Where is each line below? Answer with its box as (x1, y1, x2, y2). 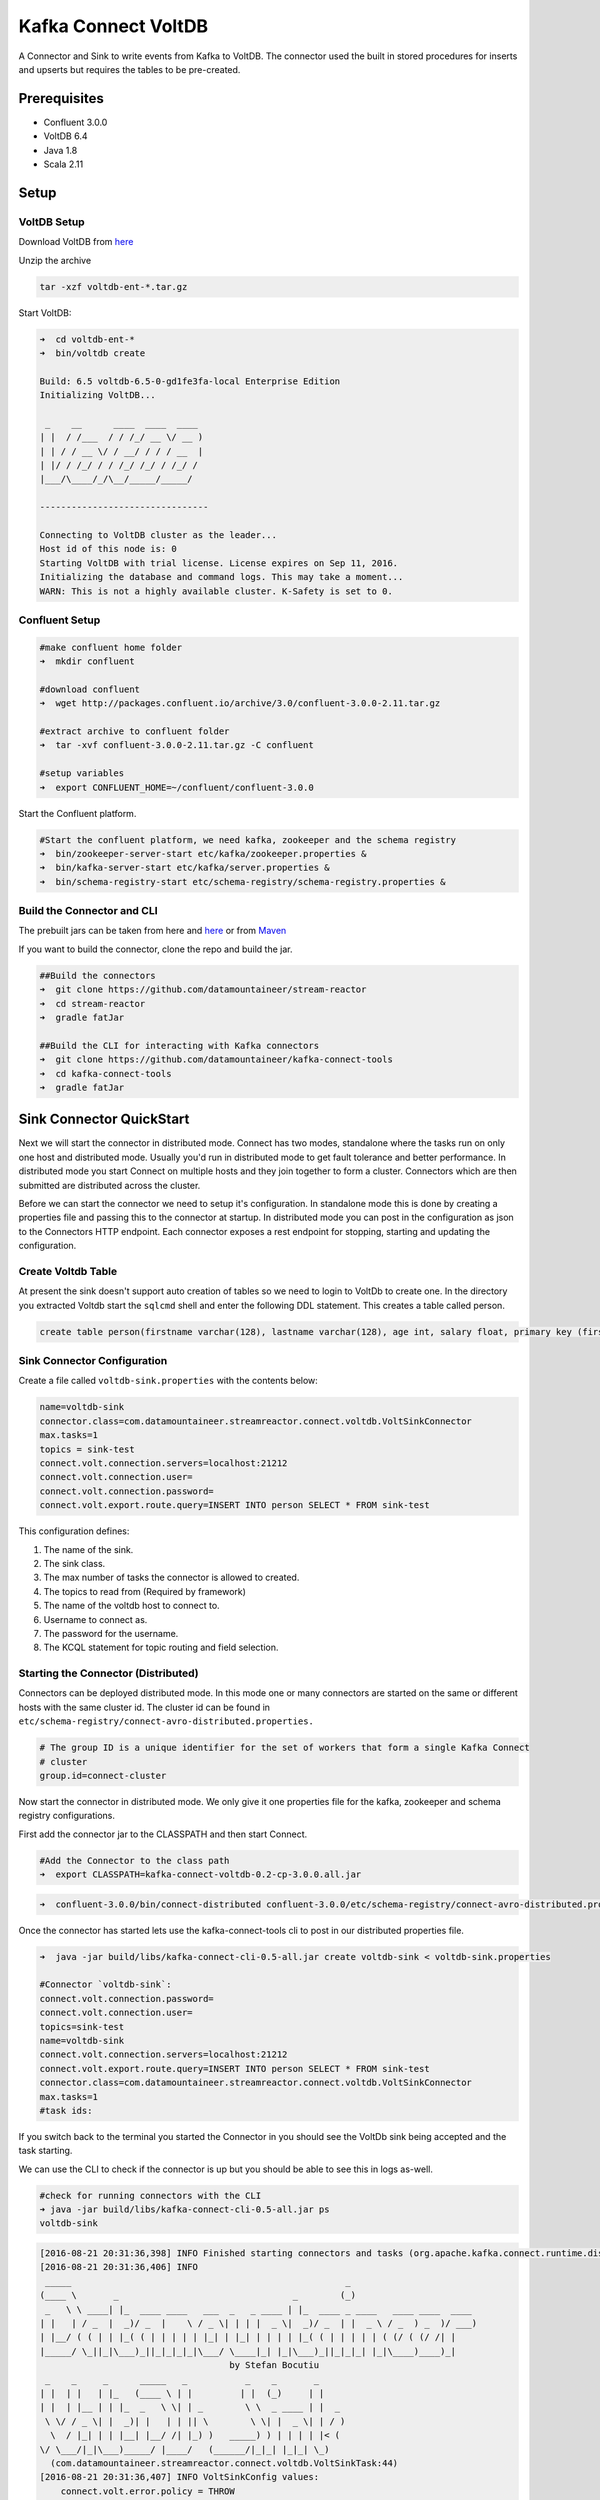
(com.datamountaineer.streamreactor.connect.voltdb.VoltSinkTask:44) (50, 2457, 399, 2469)
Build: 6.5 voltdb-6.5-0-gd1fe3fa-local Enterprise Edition (39, 375, 341, 387)
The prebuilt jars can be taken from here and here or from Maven (18, 925, 287, 937)
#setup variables (39, 768, 125, 779)
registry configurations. (18, 1810, 115, 1822)
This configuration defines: (18, 1525, 130, 1537)
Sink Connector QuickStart (18, 1111, 190, 1128)
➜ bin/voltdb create (39, 347, 146, 359)
